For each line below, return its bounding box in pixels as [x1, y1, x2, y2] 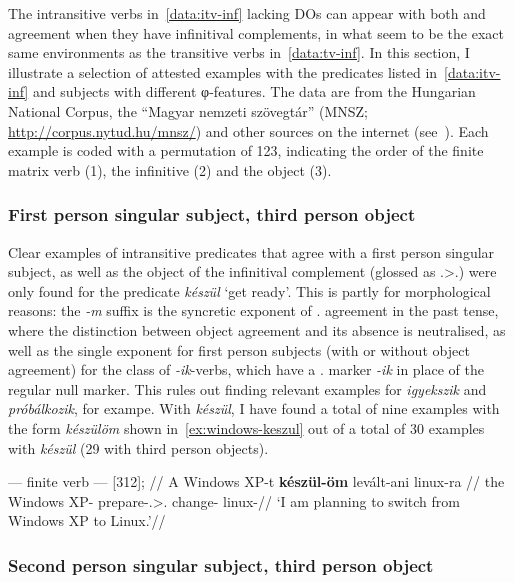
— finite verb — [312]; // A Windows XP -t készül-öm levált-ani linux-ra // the [8, 471, 505, 492]
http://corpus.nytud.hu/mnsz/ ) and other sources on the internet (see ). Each [8, 120, 489, 141]
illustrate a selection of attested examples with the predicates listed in [8, 61, 438, 82]
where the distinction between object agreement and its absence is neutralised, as [8, 319, 506, 340]
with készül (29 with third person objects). [8, 437, 269, 458]
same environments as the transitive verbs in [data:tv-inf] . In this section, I [8, 42, 470, 63]
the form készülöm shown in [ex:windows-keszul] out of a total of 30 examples [8, 417, 485, 438]
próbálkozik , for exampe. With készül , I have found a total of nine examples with [8, 398, 500, 419]
